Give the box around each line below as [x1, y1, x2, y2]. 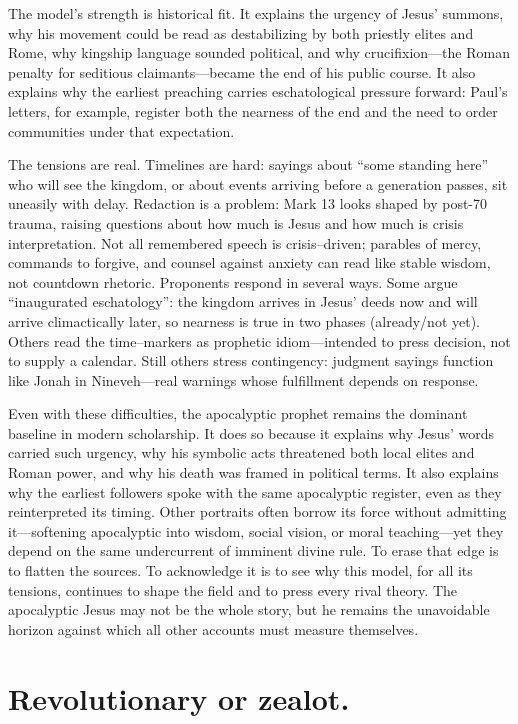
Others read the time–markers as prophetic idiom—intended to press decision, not [8, 330, 511, 351]
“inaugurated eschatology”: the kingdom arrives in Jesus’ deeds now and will [8, 291, 478, 312]
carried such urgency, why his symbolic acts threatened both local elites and [8, 442, 475, 463]
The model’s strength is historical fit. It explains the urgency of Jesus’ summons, [8, 3, 504, 23]
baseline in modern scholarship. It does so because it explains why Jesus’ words [8, 422, 494, 443]
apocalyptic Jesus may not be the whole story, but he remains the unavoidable [8, 599, 490, 620]
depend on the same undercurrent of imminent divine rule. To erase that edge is [8, 540, 499, 561]
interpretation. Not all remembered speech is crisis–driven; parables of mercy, [8, 232, 482, 253]
